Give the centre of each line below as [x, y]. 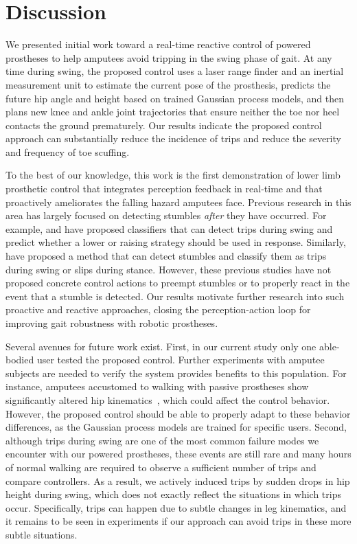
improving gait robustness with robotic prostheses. [112, 323]
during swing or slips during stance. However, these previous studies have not [169, 269]
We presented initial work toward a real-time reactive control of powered [158, 44]
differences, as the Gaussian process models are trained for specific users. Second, [176, 427]
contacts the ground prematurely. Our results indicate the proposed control [164, 125]
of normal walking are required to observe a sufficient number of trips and [161, 467]
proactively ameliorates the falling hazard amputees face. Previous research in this [178, 202]
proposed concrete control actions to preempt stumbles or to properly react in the [178, 283]
